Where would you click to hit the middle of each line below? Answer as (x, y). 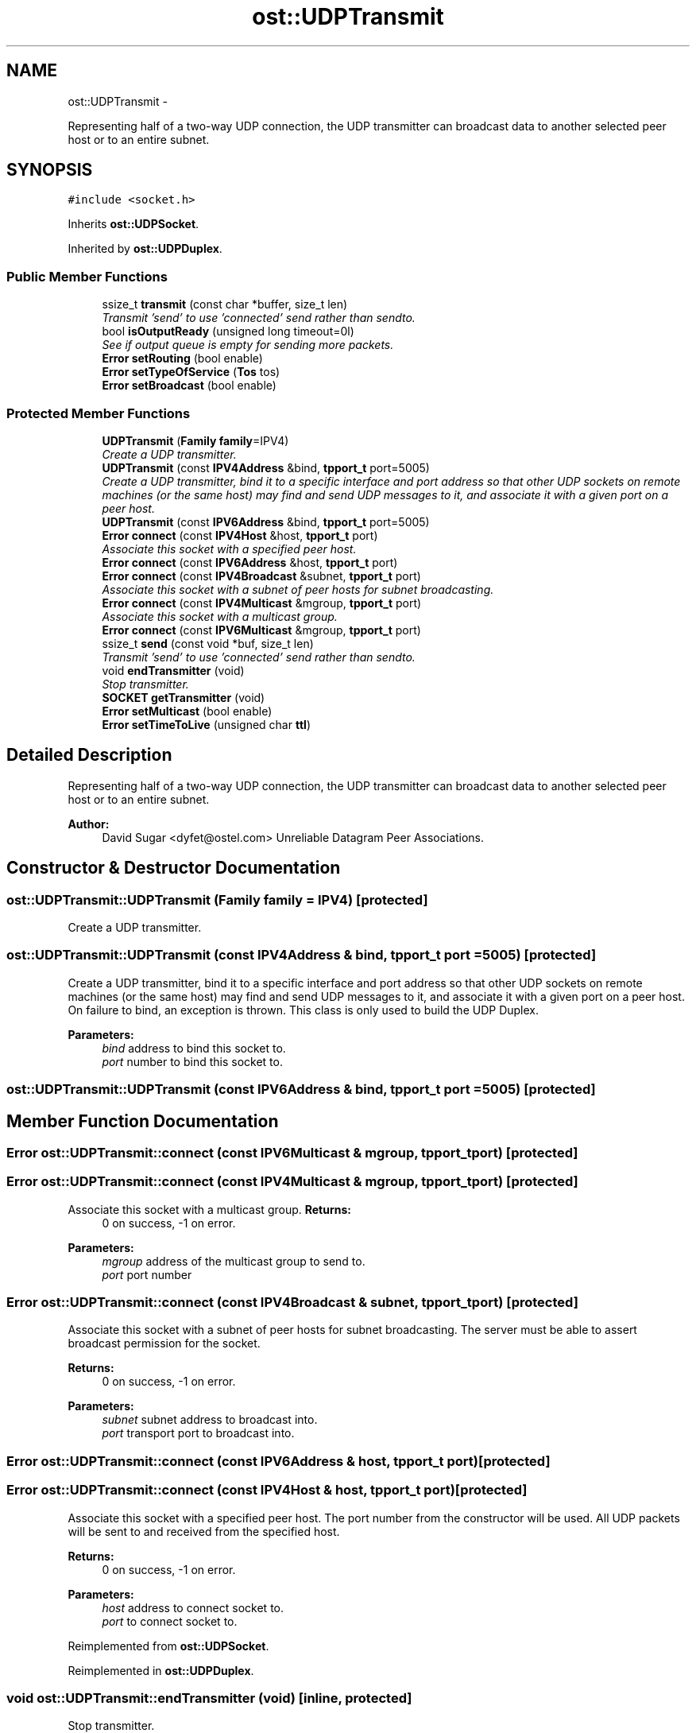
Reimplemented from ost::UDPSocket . (168, 1646)
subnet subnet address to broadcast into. (210, 1420)
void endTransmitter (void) (173, 670)
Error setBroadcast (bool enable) (189, 386)
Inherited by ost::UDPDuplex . (145, 249)
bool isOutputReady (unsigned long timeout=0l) (228, 331)
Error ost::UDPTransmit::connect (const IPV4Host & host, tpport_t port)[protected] (267, 1490)
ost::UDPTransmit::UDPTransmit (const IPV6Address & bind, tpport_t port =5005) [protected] (301, 1089)
